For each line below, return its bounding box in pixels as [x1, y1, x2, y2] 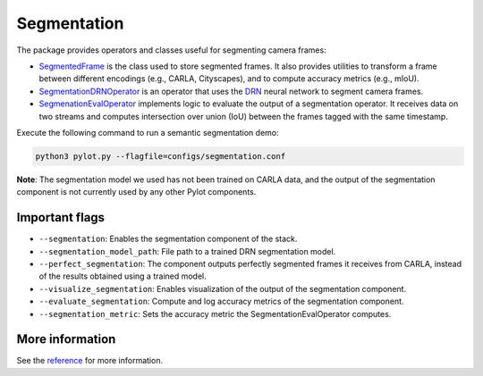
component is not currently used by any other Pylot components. [16, 187, 257, 197]
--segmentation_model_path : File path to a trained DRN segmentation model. [38, 246, 336, 256]
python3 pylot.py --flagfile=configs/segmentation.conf [35, 151, 286, 161]
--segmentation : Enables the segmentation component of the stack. [38, 233, 298, 245]
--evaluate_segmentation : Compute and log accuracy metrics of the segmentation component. [38, 296, 404, 307]
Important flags [16, 210, 106, 225]
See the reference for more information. [16, 355, 164, 366]
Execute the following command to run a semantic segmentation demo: [16, 127, 279, 138]
